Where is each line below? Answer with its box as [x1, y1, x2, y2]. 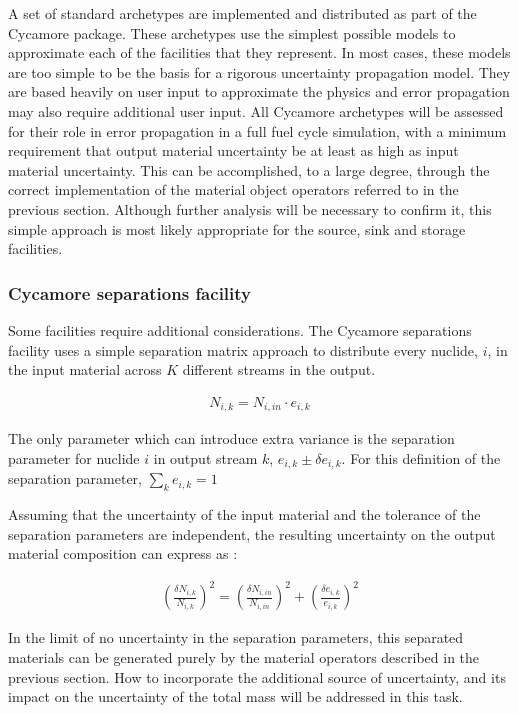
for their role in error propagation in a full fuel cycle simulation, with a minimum [8, 120, 507, 141]
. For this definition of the [341, 447, 501, 468]
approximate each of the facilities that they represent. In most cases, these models [8, 42, 511, 63]
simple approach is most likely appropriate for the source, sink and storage [8, 218, 466, 239]
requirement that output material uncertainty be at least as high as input [8, 140, 459, 161]
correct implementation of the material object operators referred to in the [8, 179, 459, 200]
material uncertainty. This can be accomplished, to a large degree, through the [8, 159, 490, 180]
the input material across [8, 359, 162, 380]
